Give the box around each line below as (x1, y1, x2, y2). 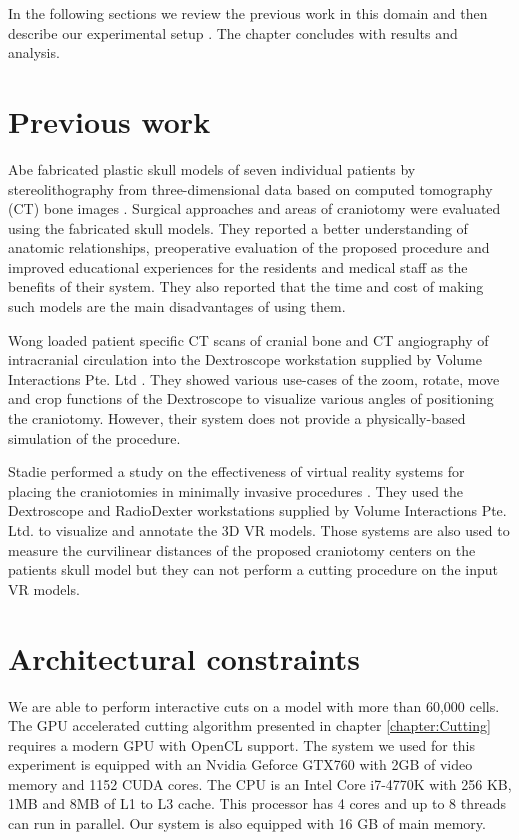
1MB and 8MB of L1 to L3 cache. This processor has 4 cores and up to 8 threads (8, 793, 506, 814)
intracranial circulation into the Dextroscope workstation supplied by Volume (8, 349, 482, 370)
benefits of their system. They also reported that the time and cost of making (8, 276, 484, 297)
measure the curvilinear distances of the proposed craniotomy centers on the (8, 539, 476, 560)
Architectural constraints (8, 637, 361, 678)
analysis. (8, 42, 60, 63)
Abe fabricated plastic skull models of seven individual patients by (8, 158, 416, 179)
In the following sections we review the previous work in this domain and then (8, 3, 488, 23)
